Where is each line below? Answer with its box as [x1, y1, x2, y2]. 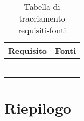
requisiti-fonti [18, 24, 66, 36]
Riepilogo [4, 97, 71, 118]
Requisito [8, 45, 47, 56]
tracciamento [19, 12, 65, 24]
